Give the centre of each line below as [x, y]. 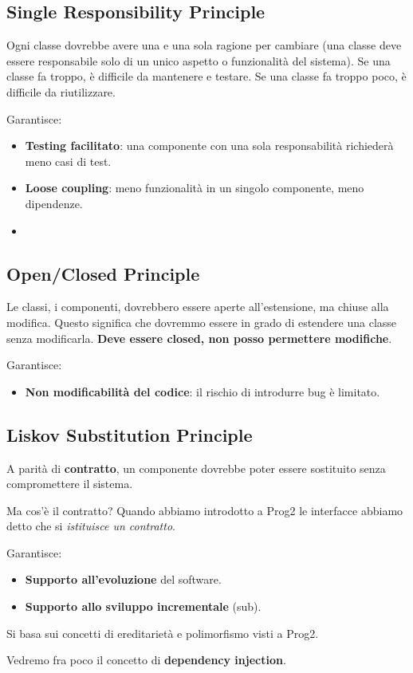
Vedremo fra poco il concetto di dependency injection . [146, 660]
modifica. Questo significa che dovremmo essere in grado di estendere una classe [202, 322]
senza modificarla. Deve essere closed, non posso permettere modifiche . [199, 338]
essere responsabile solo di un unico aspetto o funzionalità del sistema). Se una [199, 60]
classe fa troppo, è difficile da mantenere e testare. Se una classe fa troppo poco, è [206, 76]
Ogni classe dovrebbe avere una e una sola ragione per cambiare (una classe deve [204, 45]
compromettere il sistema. [70, 484]
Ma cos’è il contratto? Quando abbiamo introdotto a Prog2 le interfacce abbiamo [205, 510]
